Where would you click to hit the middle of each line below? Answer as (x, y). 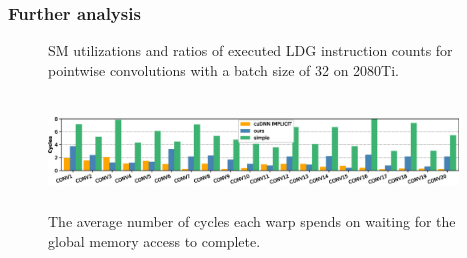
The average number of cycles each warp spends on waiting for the (252, 221)
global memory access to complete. (154, 240)
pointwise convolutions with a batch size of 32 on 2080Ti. (223, 69)
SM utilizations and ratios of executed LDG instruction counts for (250, 50)
